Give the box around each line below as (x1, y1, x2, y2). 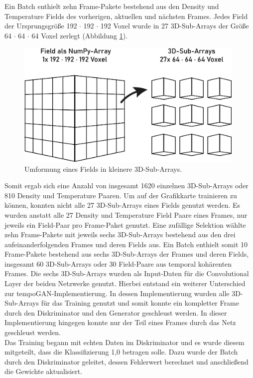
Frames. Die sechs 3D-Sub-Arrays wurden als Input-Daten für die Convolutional (4, 268, 249, 279)
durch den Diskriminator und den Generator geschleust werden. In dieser (4, 307, 227, 318)
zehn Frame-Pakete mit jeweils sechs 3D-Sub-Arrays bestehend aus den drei (4, 229, 236, 240)
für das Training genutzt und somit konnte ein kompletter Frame (41, 298, 239, 308)
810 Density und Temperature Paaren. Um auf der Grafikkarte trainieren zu (4, 190, 237, 200)
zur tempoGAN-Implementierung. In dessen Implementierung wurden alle (4, 288, 230, 298)
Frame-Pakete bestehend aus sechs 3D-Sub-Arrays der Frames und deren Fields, (4, 249, 249, 259)
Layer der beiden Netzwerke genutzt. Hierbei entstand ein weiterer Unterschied (4, 278, 246, 289)
